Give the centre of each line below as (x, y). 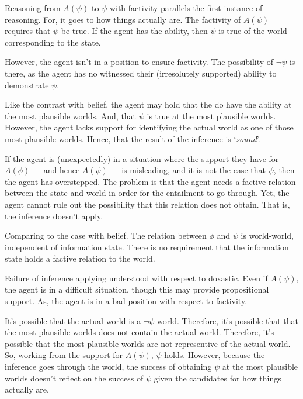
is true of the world (253, 31)
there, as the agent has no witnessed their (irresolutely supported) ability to (141, 73)
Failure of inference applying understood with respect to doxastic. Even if (136, 278)
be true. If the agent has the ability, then (134, 31)
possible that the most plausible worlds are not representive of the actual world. (148, 343)
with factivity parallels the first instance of (186, 8)
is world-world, (267, 235)
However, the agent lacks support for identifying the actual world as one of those (149, 127)
